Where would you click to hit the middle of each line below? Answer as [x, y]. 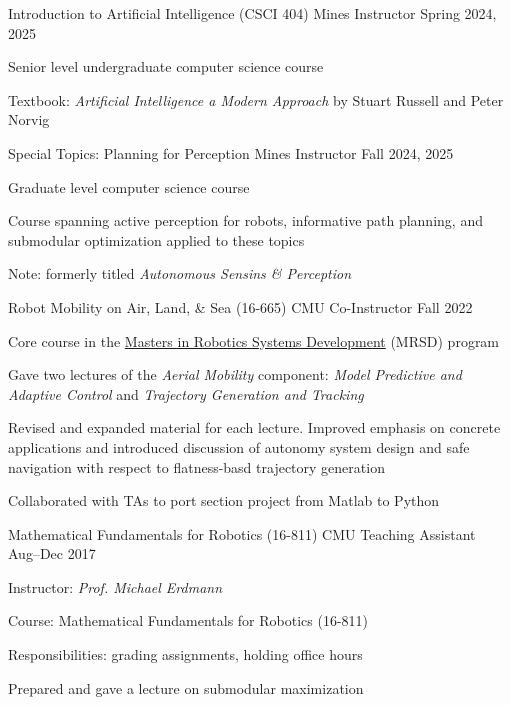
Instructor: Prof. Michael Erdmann [115, 586]
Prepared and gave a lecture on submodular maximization [186, 687]
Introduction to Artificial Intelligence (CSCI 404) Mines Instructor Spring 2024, [252, 13]
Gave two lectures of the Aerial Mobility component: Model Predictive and [235, 374]
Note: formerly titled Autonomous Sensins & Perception [180, 273]
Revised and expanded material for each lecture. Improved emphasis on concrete [254, 427]
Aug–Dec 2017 [52, 553]
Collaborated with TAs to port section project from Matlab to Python [224, 500]
